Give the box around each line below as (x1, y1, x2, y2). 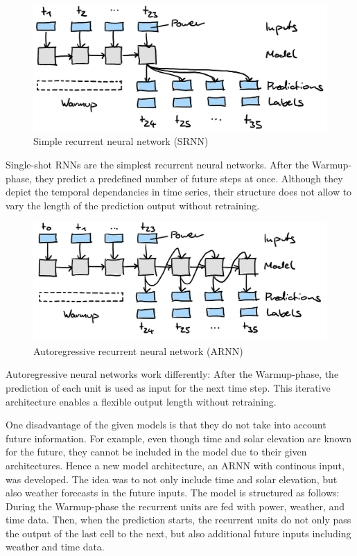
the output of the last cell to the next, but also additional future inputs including (6, 525, 351, 540)
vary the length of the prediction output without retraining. (6, 198, 260, 212)
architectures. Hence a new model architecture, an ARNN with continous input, (6, 458, 345, 472)
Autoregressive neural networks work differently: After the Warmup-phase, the (6, 367, 339, 381)
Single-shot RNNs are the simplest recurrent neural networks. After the (6, 157, 309, 171)
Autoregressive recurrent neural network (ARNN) (33, 343, 243, 358)
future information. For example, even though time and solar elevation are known (6, 431, 352, 445)
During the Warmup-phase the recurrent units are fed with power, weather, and (6, 498, 345, 513)
